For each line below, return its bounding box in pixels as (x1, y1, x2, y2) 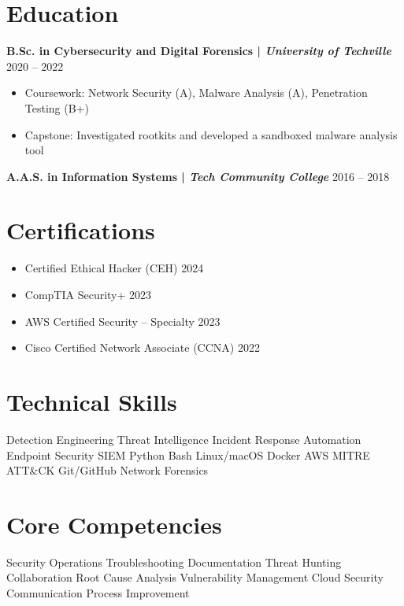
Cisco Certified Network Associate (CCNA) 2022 (24, 339, 260, 356)
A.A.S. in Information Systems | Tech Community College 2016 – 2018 (6, 168, 390, 184)
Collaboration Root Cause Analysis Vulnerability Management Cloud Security (6, 569, 384, 586)
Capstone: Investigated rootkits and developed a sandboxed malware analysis (24, 126, 398, 142)
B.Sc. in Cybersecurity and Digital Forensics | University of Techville (6, 42, 391, 59)
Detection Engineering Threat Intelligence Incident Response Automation (6, 430, 361, 447)
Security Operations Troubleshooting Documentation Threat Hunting (6, 553, 342, 570)
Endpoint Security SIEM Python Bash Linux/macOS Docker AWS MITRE (6, 446, 370, 463)
